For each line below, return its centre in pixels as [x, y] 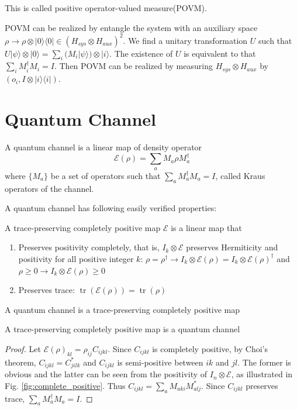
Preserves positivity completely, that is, [89, 247]
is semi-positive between [160, 362]
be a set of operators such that [106, 175]
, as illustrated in [262, 374]
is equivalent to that [220, 53]
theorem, [20, 362]
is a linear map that [206, 227]
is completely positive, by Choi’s [210, 348]
